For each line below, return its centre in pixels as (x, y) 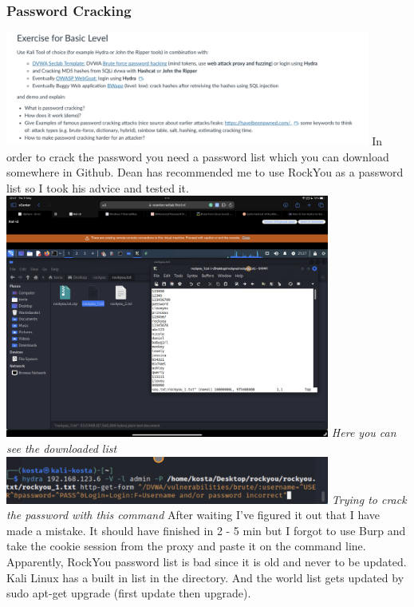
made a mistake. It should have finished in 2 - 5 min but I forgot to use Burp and (206, 530)
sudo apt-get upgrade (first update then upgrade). (129, 593)
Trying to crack (369, 499)
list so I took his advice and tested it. (98, 187)
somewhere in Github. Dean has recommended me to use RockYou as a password (205, 172)
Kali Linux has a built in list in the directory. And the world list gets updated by (205, 577)
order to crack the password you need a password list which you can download (198, 156)
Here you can (364, 432)
